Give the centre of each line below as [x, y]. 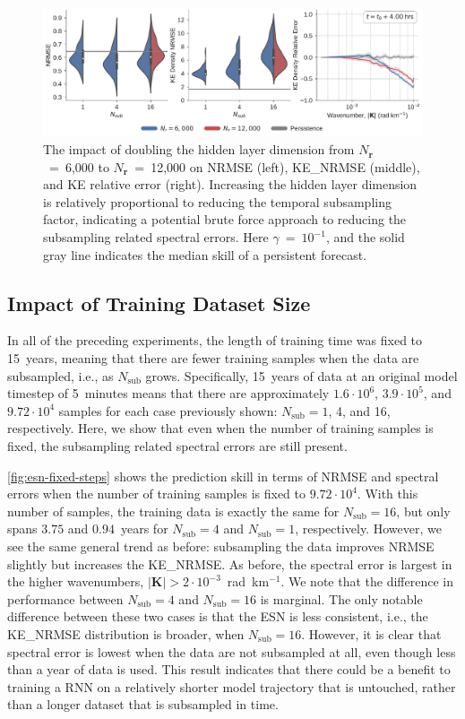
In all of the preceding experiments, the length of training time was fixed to [215, 340]
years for [144, 528]
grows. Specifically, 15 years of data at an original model [301, 375]
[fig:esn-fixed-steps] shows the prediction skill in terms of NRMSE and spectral [223, 476]
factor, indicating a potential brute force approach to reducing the [225, 219]
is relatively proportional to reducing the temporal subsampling [217, 201]
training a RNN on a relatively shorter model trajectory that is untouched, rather [232, 686]
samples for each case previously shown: [168, 410]
